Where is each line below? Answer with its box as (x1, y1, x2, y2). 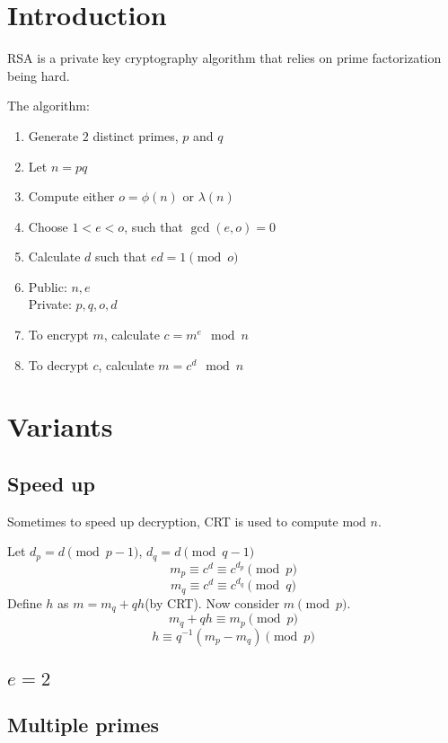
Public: (28, 277, 67, 296)
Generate (28, 126, 79, 145)
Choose (28, 217, 68, 235)
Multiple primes (7, 711, 160, 739)
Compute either (28, 187, 115, 206)
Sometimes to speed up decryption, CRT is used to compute (7, 511, 338, 530)
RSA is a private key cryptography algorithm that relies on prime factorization (7, 49, 442, 67)
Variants (7, 408, 113, 445)
